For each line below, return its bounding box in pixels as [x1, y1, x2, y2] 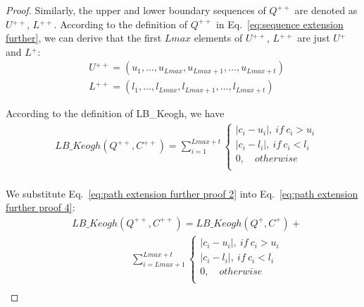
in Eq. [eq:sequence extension [215, 16, 344, 31]
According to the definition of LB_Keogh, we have [6, 106, 225, 121]
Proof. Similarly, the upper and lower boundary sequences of [6, 3, 266, 17]
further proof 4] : [6, 200, 75, 215]
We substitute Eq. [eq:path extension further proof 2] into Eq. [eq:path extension [6, 186, 358, 200]
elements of [194, 30, 243, 45]
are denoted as [294, 3, 358, 17]
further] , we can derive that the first [6, 30, 162, 45]
